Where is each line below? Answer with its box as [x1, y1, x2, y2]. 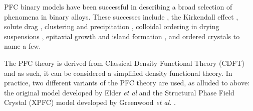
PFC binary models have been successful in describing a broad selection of [4, 2, 232, 12]
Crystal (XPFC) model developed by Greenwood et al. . [4, 97, 176, 107]
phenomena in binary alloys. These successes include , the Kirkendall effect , [4, 11, 238, 22]
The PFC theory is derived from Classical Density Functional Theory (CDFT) [4, 57, 244, 68]
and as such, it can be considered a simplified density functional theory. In [4, 67, 232, 78]
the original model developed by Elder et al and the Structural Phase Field [4, 87, 234, 97]
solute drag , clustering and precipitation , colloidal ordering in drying [4, 21, 219, 32]
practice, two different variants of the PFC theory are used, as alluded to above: [4, 77, 250, 88]
